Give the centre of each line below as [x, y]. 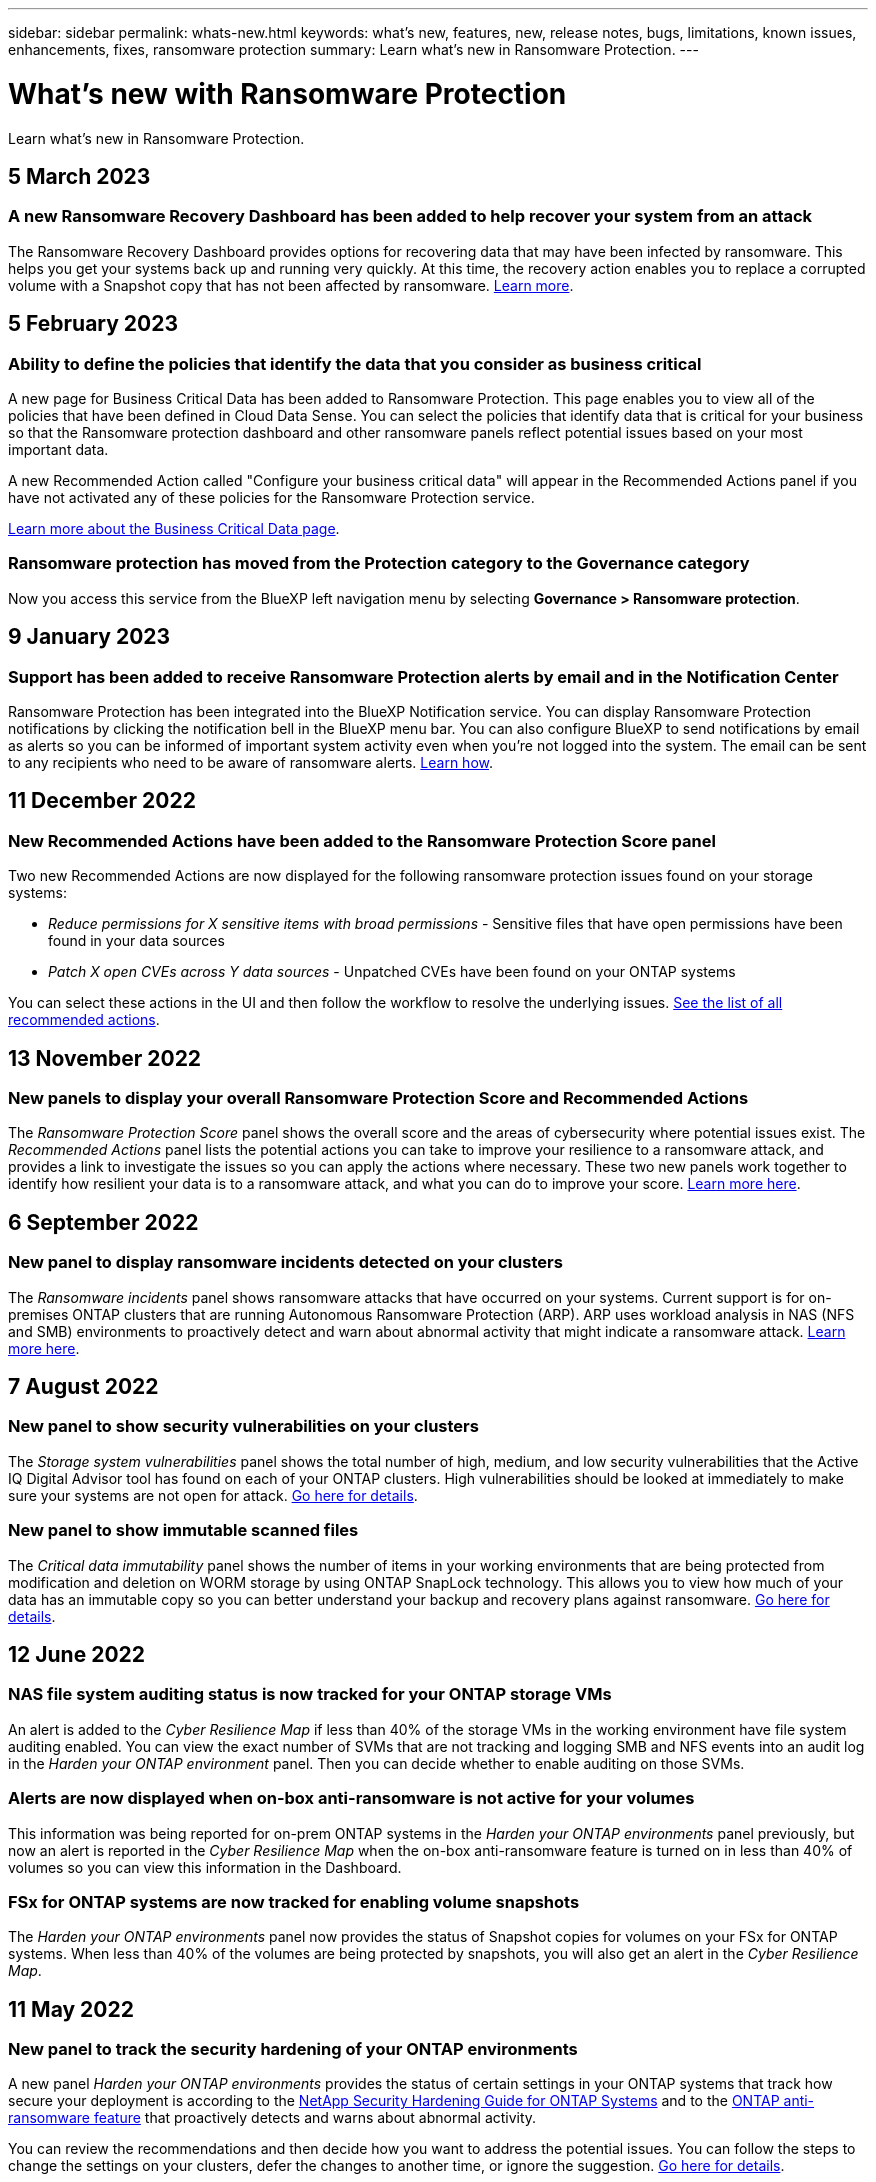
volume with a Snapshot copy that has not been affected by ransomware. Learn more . [291, 285]
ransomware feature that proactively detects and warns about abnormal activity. [272, 2118]
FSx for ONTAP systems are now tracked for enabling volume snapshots [294, 1901]
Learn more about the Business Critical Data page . [174, 528]
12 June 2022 [77, 1654]
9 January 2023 [89, 637]
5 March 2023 [79, 176]
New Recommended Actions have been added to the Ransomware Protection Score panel [362, 840]
